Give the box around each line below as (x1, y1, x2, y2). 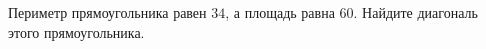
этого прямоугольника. (8, 21, 145, 42)
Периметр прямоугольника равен (8, 2, 207, 22)
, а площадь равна (225, 2, 335, 22)
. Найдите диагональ (353, 2, 478, 22)
